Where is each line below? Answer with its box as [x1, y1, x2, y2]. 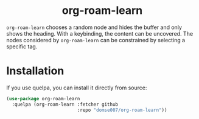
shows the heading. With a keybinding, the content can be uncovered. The [6, 30, 194, 37]
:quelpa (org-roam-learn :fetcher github [12, 101, 119, 108]
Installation [6, 64, 65, 78]
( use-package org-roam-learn [6, 95, 80, 101]
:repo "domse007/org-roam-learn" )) [77, 107, 167, 113]
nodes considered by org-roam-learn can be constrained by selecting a [6, 36, 186, 43]
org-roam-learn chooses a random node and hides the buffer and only [6, 24, 183, 31]
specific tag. [6, 43, 38, 50]
